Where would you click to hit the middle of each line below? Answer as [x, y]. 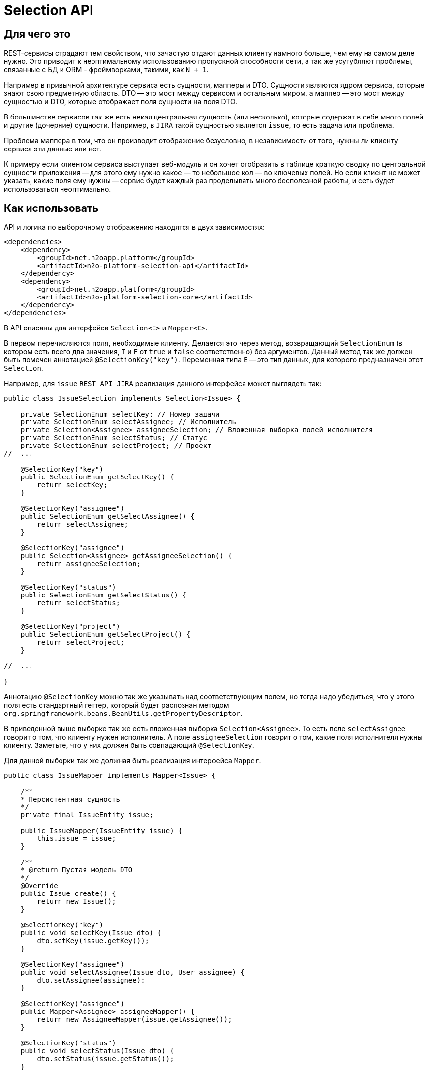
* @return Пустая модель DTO [77, 870]
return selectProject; [81, 642]
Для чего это [37, 34]
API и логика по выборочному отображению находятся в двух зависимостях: [135, 227]
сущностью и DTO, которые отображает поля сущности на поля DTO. [121, 102]
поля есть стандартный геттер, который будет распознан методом [117, 705]
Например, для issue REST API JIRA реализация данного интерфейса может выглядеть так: [163, 384]
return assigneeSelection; [89, 564]
